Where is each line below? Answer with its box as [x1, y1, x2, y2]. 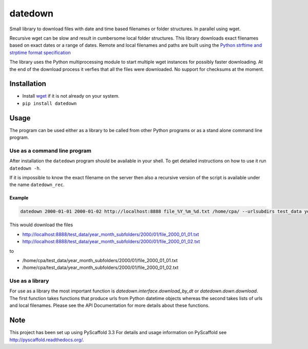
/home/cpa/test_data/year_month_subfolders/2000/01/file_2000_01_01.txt [22, 257, 178, 263]
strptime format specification [9, 49, 71, 56]
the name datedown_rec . [9, 181, 65, 188]
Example [9, 195, 29, 201]
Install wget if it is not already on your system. [22, 93, 120, 99]
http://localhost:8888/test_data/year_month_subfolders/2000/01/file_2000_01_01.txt [22, 231, 200, 237]
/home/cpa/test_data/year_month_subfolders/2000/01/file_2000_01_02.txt [22, 265, 179, 271]
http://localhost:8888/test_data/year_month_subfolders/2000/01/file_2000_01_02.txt [22, 238, 200, 245]
